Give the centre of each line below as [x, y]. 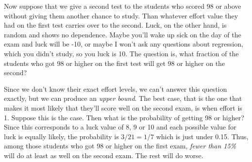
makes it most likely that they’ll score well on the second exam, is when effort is [123, 107]
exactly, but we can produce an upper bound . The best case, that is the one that [123, 98]
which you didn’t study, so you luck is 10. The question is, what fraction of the [121, 53]
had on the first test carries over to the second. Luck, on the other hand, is [115, 25]
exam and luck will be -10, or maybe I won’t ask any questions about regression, [124, 44]
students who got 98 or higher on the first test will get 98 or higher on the [115, 63]
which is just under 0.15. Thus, [202, 136]
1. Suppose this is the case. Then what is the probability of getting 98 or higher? [124, 117]
